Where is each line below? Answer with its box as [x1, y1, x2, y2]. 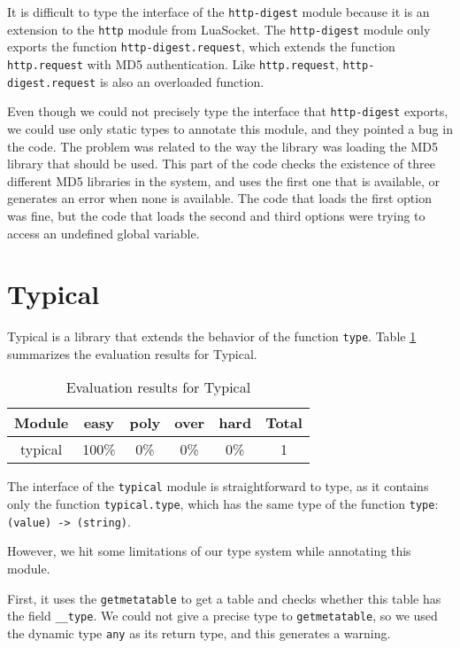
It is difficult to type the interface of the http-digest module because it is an [7, 3, 430, 20]
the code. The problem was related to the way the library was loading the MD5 [7, 137, 438, 155]
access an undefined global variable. [7, 223, 200, 242]
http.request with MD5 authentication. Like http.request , [7, 54, 339, 73]
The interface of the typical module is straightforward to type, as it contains [7, 477, 429, 496]
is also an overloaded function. [99, 72, 264, 90]
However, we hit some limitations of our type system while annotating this [7, 542, 411, 560]
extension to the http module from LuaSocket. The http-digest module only [7, 20, 431, 38]
